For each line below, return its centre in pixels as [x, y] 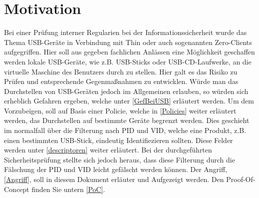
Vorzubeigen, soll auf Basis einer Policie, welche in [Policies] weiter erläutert [120, 110]
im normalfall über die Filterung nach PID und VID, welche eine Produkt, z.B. [125, 130]
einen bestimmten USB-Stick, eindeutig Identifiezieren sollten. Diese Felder [119, 140]
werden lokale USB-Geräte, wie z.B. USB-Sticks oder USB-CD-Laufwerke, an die [128, 61]
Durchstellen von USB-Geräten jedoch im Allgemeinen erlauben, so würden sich [126, 91]
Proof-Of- [241, 179]
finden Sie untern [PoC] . [68, 189]
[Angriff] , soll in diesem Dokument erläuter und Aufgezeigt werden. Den [114, 179]
